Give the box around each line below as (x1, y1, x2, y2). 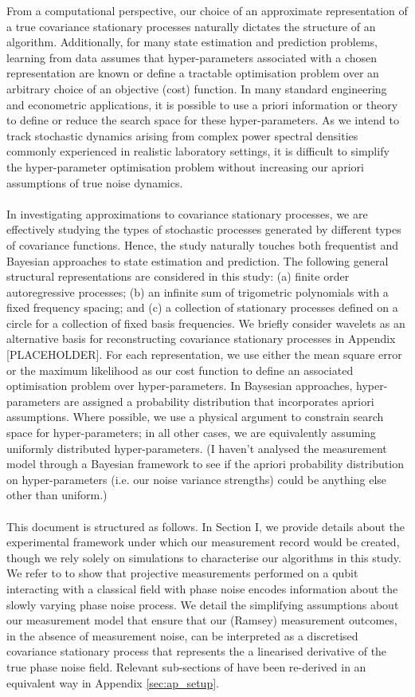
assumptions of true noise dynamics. (6, 174, 183, 191)
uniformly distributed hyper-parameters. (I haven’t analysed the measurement (6, 439, 387, 456)
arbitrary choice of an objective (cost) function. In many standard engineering (6, 80, 387, 96)
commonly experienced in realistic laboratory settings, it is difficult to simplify (6, 143, 390, 159)
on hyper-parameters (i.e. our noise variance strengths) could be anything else (6, 471, 387, 487)
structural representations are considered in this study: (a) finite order (6, 268, 350, 285)
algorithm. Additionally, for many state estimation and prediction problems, (6, 33, 378, 50)
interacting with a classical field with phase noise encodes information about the (6, 580, 398, 597)
